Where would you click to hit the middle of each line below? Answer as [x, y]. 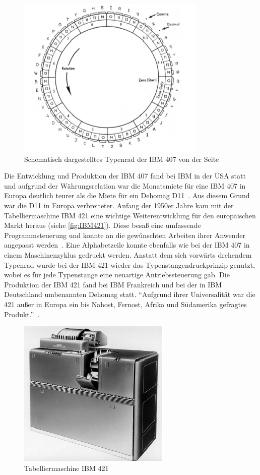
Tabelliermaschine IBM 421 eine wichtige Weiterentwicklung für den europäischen [130, 215]
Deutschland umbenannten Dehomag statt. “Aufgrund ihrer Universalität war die [130, 294]
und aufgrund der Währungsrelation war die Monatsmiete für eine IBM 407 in [125, 185]
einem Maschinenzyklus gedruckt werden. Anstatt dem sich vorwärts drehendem [128, 254]
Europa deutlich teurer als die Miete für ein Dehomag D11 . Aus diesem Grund [127, 195]
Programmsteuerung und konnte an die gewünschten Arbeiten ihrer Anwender [125, 235]
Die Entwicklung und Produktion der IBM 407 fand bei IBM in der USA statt [125, 176]
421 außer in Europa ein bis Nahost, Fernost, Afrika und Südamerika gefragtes [125, 304]
